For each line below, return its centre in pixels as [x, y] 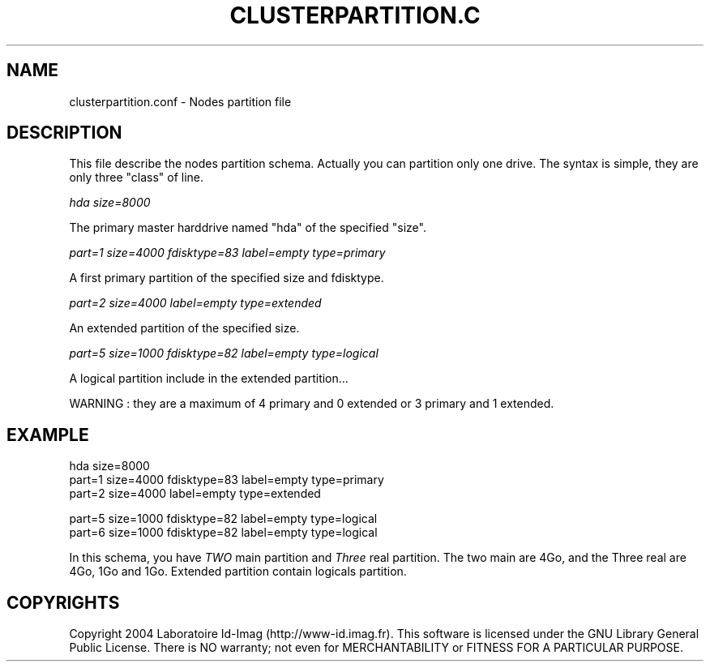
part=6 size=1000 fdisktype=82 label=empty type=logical [223, 533]
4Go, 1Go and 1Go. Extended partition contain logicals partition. [238, 572]
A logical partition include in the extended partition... [209, 379]
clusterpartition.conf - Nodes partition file [180, 101]
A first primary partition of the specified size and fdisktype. [227, 278]
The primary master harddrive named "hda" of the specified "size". [248, 228]
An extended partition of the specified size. [184, 328]
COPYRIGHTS [63, 602]
